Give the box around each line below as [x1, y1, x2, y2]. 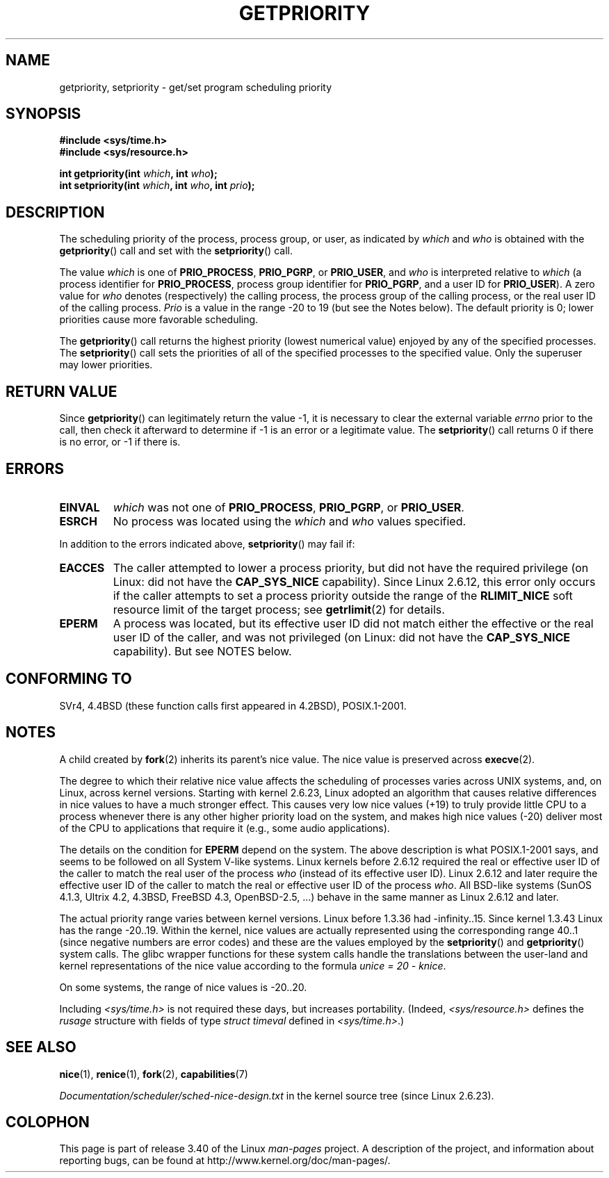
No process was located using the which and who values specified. [113, 514, 466, 528]
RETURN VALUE [6, 382, 117, 400]
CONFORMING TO [6, 670, 132, 688]
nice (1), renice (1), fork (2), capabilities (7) [59, 1067, 248, 1080]
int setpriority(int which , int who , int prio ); [59, 179, 255, 192]
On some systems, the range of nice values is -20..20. [59, 981, 307, 993]
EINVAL [59, 500, 100, 514]
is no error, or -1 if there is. [59, 436, 181, 448]
